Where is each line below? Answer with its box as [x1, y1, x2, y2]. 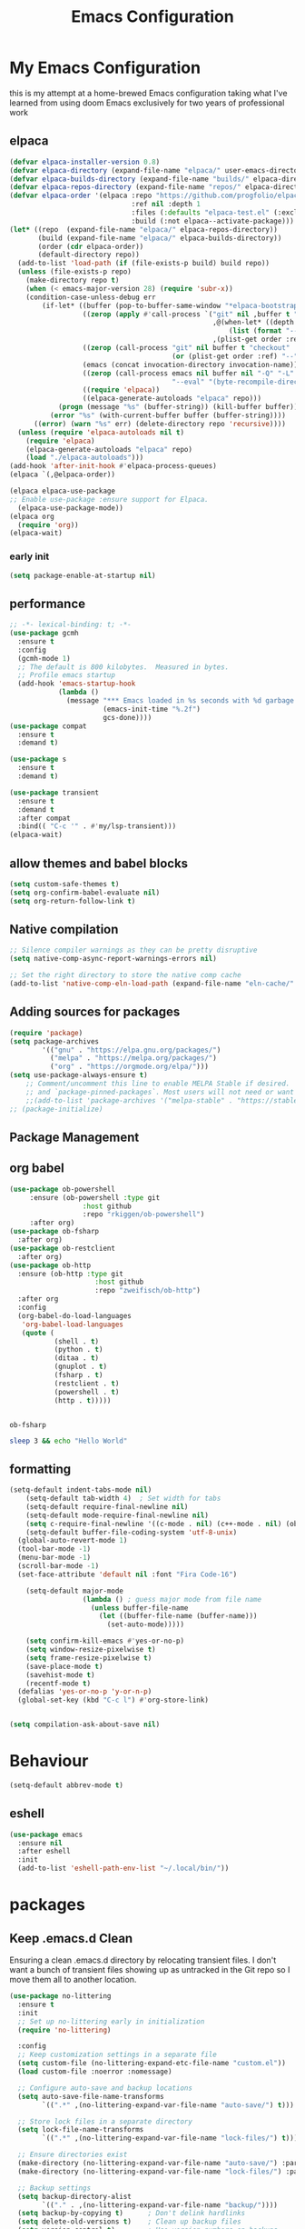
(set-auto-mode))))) [106, 1620, 184, 1629]
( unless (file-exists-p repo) [17, 267, 132, 276]
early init [9, 550, 50, 563]
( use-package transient [9, 788, 100, 797]
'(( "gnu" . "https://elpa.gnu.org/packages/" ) [42, 1045, 221, 1055]
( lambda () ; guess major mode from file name [82, 1594, 261, 1604]
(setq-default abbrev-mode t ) [9, 1781, 124, 1790]
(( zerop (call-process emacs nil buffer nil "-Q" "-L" [82, 368, 295, 378]
